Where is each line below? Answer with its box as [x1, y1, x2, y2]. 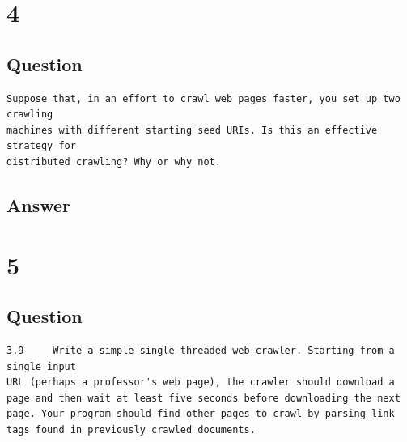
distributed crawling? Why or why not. [6, 155, 221, 168]
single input [6, 360, 76, 372]
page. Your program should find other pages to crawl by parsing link [6, 408, 395, 420]
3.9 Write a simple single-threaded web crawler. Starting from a [6, 344, 395, 356]
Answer [6, 192, 71, 217]
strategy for [6, 140, 76, 152]
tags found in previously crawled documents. [6, 423, 256, 436]
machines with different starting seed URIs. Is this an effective [6, 124, 378, 136]
